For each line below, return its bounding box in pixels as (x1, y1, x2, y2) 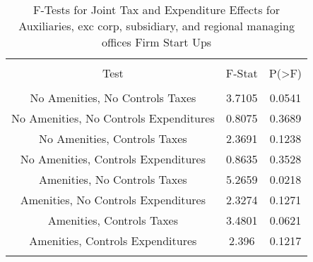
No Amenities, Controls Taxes (39, 130, 187, 146)
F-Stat (225, 65, 258, 81)
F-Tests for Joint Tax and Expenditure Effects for (33, 1, 280, 18)
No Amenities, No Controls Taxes (30, 89, 196, 106)
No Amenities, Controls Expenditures (20, 151, 206, 167)
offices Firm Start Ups (101, 34, 212, 50)
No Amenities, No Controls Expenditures (11, 110, 215, 126)
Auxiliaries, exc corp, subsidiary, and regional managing (18, 18, 295, 34)
